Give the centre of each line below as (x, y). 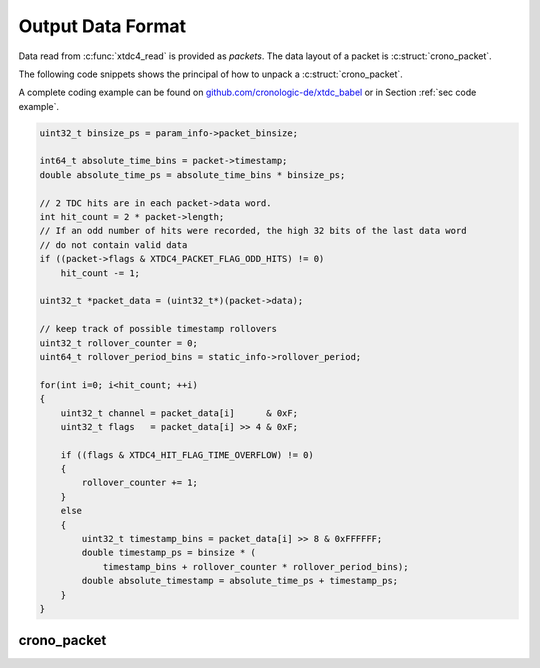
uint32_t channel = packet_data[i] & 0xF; (179, 413)
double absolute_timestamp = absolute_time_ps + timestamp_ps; (240, 581)
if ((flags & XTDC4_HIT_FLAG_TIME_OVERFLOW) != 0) (187, 454)
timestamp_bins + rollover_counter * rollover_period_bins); (255, 566)
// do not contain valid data (113, 244)
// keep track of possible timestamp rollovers (158, 329)
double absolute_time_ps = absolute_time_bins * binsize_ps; (192, 174)
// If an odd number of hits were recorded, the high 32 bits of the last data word (253, 231)
